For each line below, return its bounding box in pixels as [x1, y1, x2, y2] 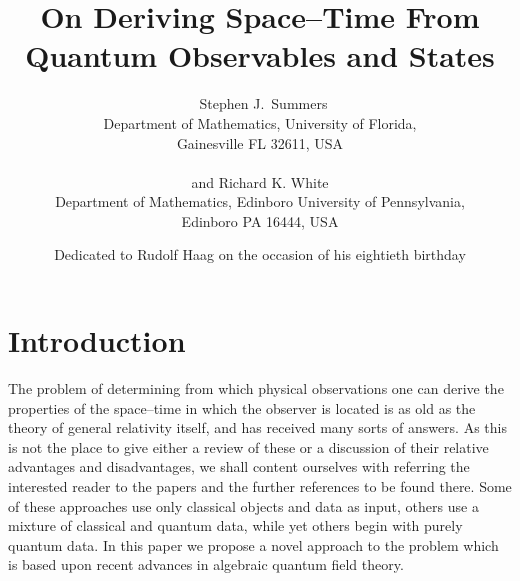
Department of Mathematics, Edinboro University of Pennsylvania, [55, 191, 465, 212]
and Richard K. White [191, 171, 329, 192]
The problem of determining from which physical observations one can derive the [8, 378, 504, 398]
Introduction [8, 320, 186, 361]
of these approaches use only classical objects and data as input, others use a [8, 495, 479, 516]
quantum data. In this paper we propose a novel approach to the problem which [8, 534, 499, 555]
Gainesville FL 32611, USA [176, 132, 344, 153]
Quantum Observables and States [25, 35, 495, 76]
